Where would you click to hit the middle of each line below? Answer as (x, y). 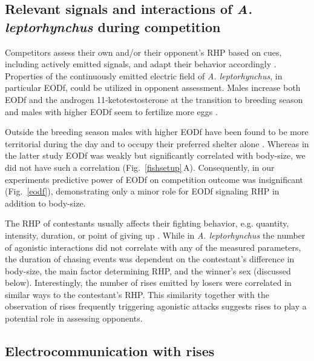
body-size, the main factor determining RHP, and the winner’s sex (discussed (148, 270)
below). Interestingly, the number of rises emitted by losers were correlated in (148, 283)
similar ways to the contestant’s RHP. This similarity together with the (137, 294)
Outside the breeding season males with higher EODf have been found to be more (157, 132)
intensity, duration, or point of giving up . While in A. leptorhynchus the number (155, 235)
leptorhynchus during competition (113, 26)
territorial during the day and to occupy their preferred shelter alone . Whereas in (157, 143)
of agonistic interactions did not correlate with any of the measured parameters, (153, 247)
